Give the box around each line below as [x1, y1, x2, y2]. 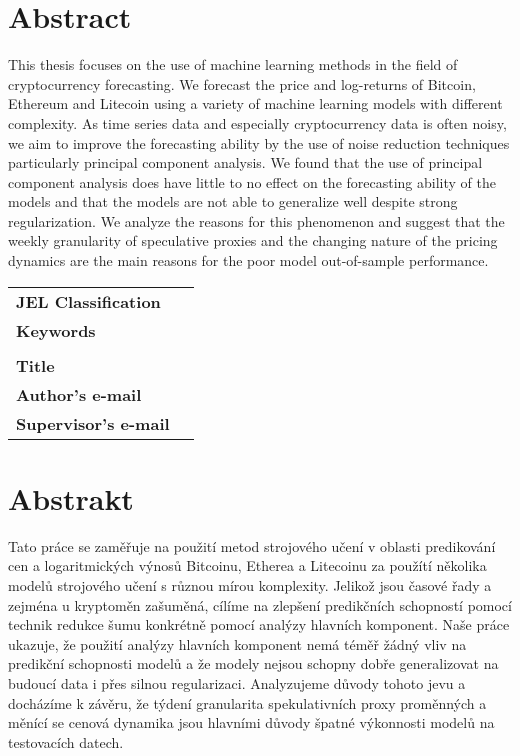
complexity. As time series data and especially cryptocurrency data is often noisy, [8, 112, 507, 133]
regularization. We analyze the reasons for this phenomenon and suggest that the [8, 210, 505, 231]
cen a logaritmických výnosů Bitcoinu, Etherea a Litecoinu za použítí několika [8, 555, 487, 576]
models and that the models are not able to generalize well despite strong [8, 191, 458, 212]
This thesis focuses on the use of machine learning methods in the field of [8, 54, 458, 75]
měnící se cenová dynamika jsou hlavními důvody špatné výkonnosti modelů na [8, 712, 495, 733]
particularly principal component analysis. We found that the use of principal [8, 152, 483, 173]
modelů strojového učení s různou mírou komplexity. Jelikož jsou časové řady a [8, 574, 492, 595]
